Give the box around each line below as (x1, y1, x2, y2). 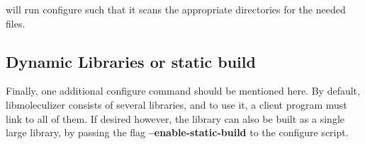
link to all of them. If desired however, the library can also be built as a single (6, 111, 345, 126)
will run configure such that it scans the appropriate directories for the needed (6, 2, 346, 16)
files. (6, 16, 26, 30)
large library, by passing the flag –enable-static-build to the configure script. (6, 125, 349, 140)
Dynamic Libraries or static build (6, 50, 256, 72)
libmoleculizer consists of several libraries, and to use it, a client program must (6, 97, 347, 112)
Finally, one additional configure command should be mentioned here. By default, (6, 83, 360, 98)
